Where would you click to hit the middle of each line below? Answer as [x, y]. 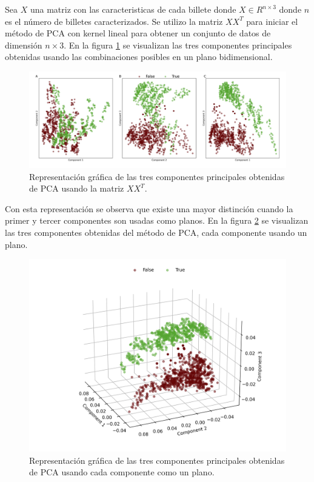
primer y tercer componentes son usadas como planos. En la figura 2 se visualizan [157, 220]
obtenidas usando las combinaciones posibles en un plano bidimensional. [139, 57]
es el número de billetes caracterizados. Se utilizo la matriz [114, 21]
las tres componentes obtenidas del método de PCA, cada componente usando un [156, 232]
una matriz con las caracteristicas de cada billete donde [133, 9]
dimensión [24, 45]
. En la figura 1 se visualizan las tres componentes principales [178, 45]
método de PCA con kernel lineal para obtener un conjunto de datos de [138, 33]
